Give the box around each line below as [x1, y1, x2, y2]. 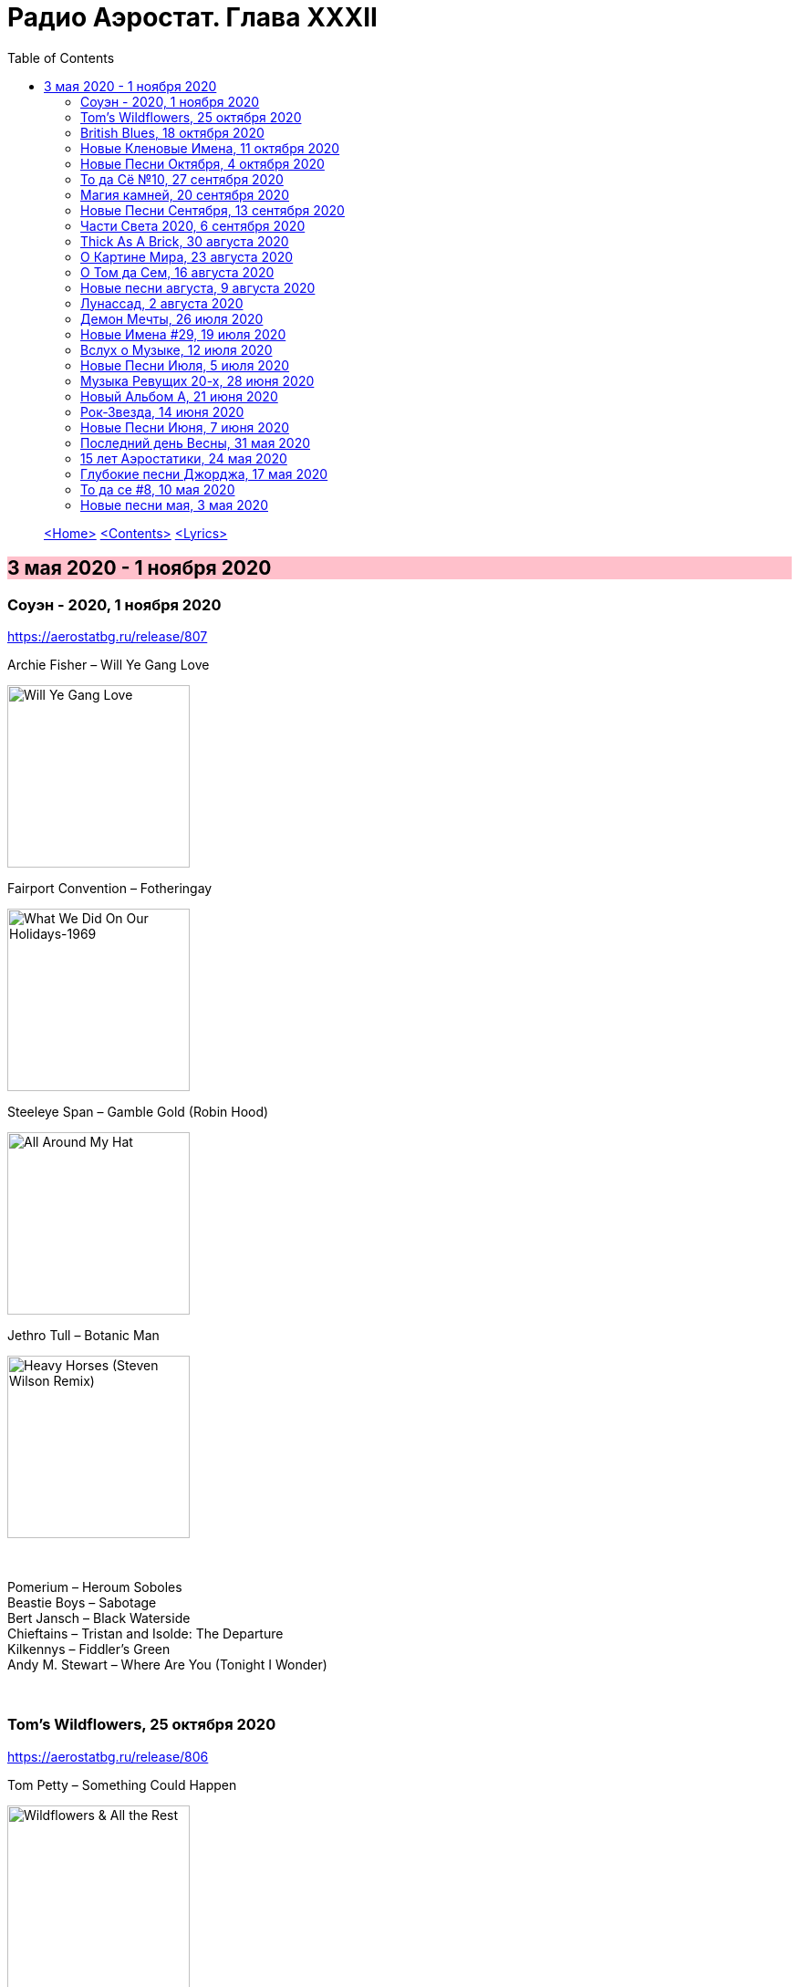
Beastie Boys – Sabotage [7, 1594, 157, 1610]
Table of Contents [7, 49, 115, 66]
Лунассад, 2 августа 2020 [80, 295, 244, 311]
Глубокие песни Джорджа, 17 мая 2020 [80, 465, 328, 482]
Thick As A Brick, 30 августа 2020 [80, 233, 289, 249]
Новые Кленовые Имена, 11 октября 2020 [80, 140, 340, 156]
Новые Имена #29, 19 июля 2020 [80, 326, 286, 342]
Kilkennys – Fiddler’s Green [7, 1640, 171, 1657]
